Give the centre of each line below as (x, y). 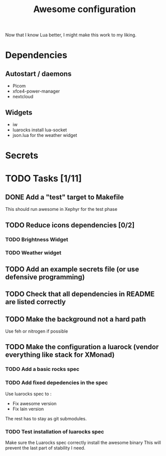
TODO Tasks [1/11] (44, 178)
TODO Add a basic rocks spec (42, 369)
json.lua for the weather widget (45, 135)
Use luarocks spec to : (28, 394)
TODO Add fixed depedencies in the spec (57, 383)
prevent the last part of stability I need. (45, 448)
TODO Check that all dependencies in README (80, 294)
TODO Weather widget (33, 253)
